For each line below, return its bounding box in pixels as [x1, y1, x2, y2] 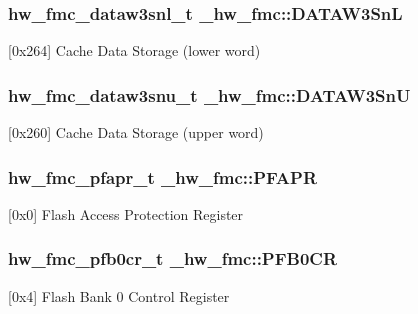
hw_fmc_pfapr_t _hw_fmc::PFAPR [8, 164, 318, 189]
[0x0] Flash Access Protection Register [8, 203, 244, 224]
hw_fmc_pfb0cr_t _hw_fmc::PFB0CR [8, 246, 338, 271]
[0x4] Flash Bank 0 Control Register [8, 285, 230, 306]
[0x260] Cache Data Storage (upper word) [8, 122, 264, 143]
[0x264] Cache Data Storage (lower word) [8, 40, 261, 61]
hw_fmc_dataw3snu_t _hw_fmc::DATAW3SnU [8, 82, 411, 107]
